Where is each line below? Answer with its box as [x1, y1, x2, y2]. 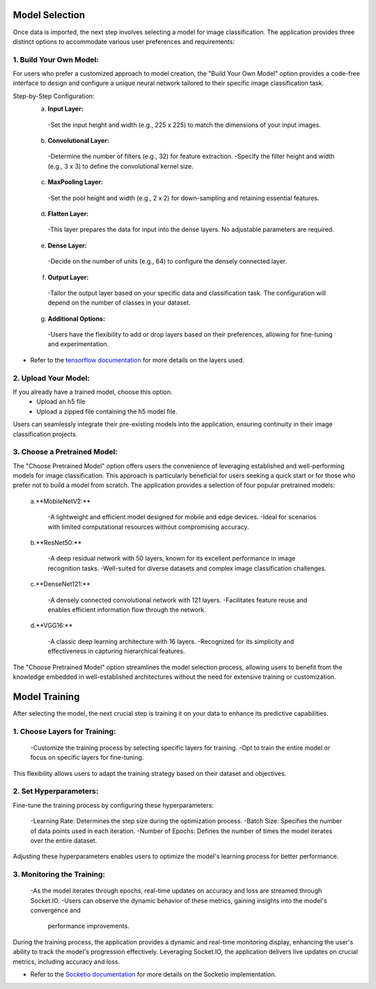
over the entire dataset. [30, 836, 97, 845]
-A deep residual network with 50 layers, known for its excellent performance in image [47, 554, 296, 562]
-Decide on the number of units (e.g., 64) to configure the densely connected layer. [47, 257, 288, 266]
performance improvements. [47, 922, 130, 930]
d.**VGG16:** [30, 621, 73, 630]
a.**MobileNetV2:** [30, 497, 91, 505]
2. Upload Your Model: [13, 373, 90, 383]
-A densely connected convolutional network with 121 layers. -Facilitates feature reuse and [47, 596, 308, 604]
